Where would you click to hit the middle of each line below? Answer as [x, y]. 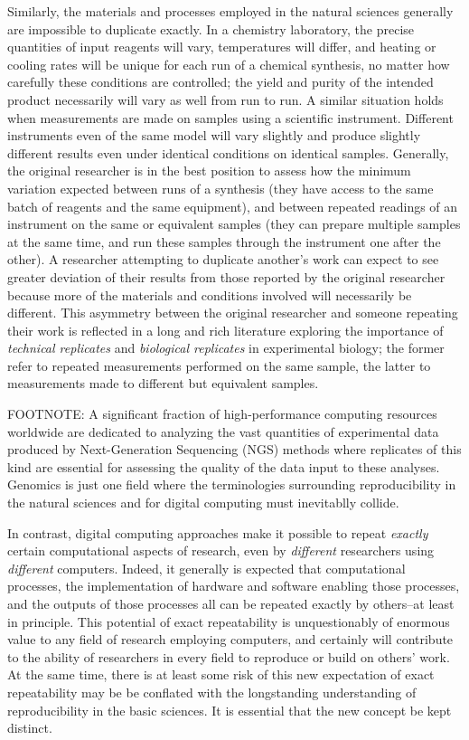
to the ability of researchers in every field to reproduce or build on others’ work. [229, 656]
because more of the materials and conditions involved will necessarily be [210, 294]
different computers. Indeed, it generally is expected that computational [206, 568]
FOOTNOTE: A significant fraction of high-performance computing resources [222, 414]
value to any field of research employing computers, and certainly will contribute [230, 639]
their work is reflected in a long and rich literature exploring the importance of [225, 330]
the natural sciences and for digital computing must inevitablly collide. [203, 503]
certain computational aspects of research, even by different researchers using [221, 550]
